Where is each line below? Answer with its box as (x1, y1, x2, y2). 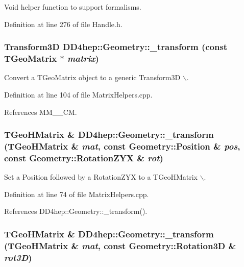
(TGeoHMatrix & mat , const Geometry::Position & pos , (4, 139, 240, 152)
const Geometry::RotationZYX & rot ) (4, 151, 163, 164)
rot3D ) (4, 251, 32, 263)
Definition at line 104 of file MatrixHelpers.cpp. (4, 89, 153, 100)
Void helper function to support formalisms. (4, 2, 141, 12)
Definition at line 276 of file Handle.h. (4, 18, 123, 29)
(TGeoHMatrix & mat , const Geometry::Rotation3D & (4, 239, 236, 252)
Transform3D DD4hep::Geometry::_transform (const (4, 40, 228, 53)
